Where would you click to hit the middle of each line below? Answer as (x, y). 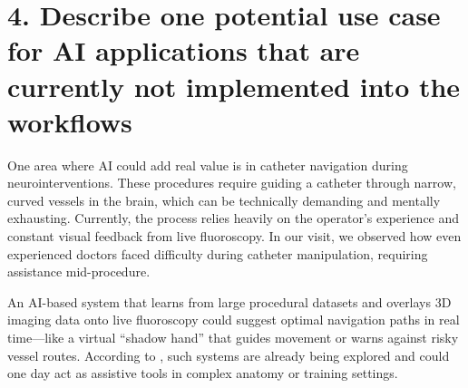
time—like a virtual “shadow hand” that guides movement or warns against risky (233, 338)
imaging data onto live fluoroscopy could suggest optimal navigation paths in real (234, 320)
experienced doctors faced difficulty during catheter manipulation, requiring (218, 253)
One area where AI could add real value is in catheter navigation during (208, 165)
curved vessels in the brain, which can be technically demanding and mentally (224, 200)
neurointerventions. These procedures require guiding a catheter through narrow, (232, 183)
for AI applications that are (184, 50)
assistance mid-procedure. (79, 272)
